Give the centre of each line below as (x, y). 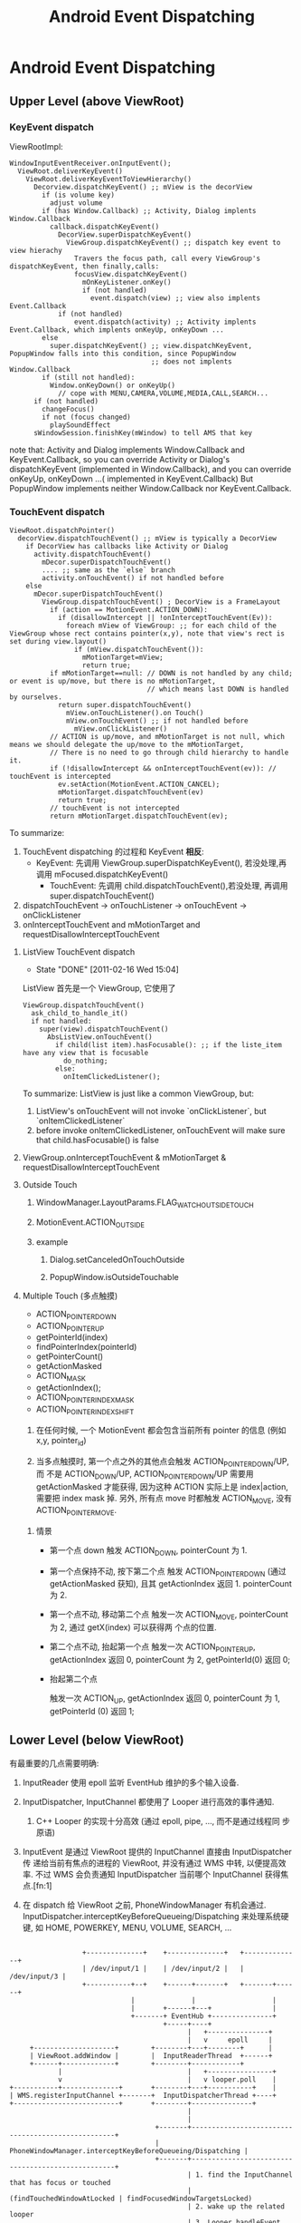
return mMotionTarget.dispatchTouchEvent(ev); (139, 816)
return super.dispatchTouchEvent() (125, 705)
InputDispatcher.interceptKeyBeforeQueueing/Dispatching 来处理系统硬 (155, 1916)
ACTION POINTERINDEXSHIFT (85, 1410)
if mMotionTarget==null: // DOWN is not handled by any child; (171, 674)
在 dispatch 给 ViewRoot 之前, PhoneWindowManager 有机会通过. (144, 1905)
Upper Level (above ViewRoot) (97, 101)
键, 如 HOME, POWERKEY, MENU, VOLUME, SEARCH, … (127, 1927)
